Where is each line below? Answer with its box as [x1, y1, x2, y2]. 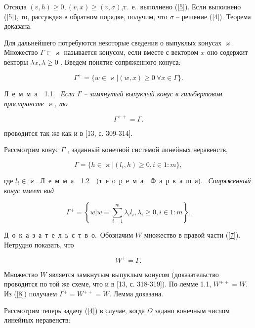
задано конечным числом [155, 305, 230, 315]
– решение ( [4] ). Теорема [176, 11, 251, 21]
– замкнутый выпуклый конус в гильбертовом [84, 88, 222, 99]
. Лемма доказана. [109, 288, 164, 298]
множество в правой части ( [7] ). [144, 230, 241, 240]
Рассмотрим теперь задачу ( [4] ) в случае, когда [4, 305, 145, 315]
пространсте [4, 98, 44, 108]
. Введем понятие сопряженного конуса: [60, 56, 181, 67]
